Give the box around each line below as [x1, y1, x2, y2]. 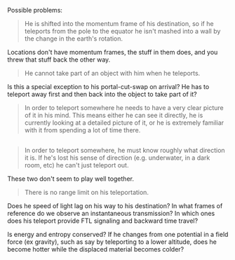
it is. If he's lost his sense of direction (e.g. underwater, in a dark [24, 153, 210, 162]
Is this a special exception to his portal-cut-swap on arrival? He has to [7, 83, 210, 90]
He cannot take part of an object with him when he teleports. [24, 69, 201, 77]
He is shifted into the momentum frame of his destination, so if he [24, 20, 214, 27]
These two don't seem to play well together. [7, 175, 135, 183]
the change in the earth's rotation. [24, 34, 123, 43]
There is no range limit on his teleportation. [24, 189, 149, 197]
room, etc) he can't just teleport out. [24, 161, 129, 170]
